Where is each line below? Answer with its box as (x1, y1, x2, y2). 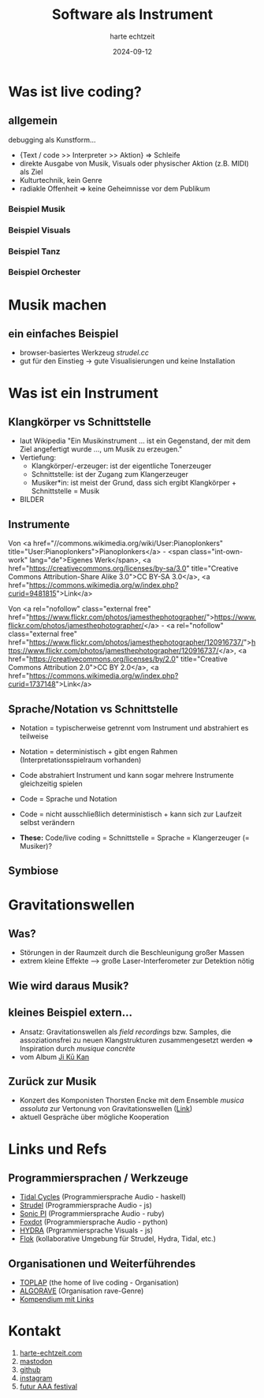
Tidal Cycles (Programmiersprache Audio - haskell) (19, 1192, 187, 1202)
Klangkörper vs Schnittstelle (8, 415, 151, 429)
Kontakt (8, 1322, 61, 1340)
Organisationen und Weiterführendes (8, 1257, 196, 1270)
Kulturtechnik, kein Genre (19, 175, 102, 184)
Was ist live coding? (8, 83, 142, 100)
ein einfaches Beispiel (8, 327, 119, 340)
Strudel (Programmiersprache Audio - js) (19, 1200, 152, 1210)
